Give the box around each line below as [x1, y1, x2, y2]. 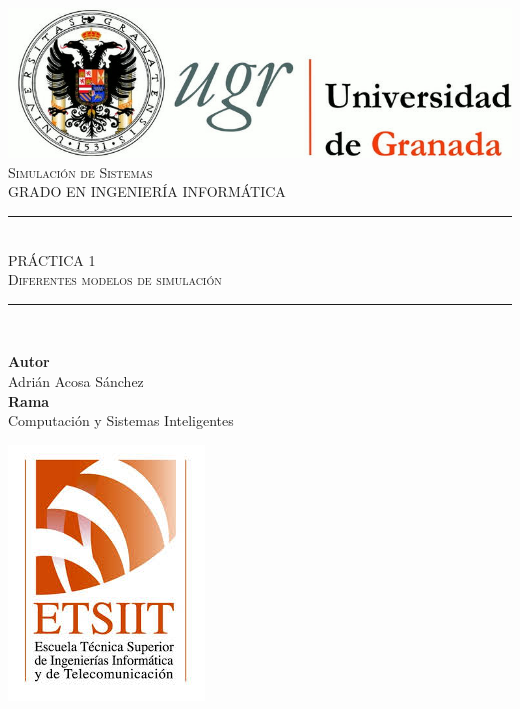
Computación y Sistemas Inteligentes [8, 410, 234, 431]
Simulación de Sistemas [8, 161, 153, 182]
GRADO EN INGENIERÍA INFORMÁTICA [8, 181, 286, 202]
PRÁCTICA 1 [8, 249, 96, 270]
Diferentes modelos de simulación [8, 269, 222, 290]
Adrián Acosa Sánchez [8, 370, 144, 391]
